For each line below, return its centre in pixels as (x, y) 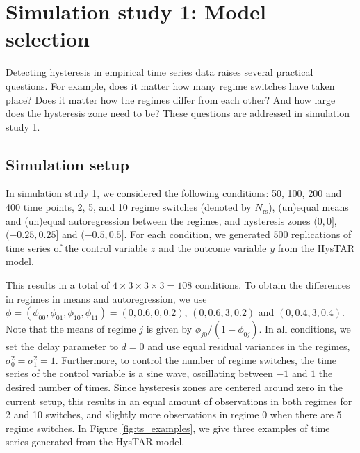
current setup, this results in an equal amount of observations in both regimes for (179, 400)
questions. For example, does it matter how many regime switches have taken (170, 85)
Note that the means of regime (71, 329)
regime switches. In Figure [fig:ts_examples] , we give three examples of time (168, 428)
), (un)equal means (309, 207)
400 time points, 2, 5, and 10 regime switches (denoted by (129, 207)
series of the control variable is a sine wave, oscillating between (139, 373)
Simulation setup (67, 164)
